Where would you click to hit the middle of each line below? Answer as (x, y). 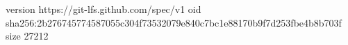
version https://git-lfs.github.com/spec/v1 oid (103, 9)
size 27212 (27, 36)
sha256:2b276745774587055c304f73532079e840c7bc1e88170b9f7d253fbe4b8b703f (174, 22)
